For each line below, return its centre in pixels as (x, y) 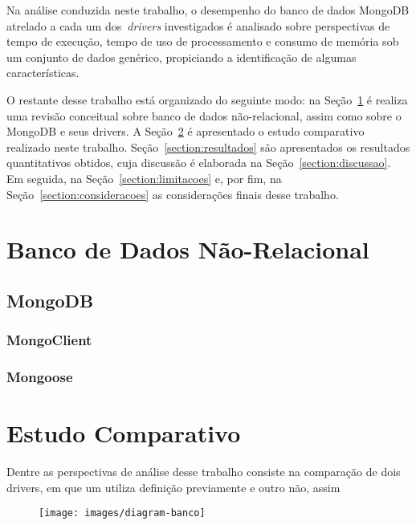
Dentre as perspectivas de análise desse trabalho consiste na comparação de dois (204, 472)
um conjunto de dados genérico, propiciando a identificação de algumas (181, 57)
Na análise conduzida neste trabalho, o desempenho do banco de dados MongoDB (208, 10)
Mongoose (40, 377)
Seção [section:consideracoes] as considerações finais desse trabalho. (173, 194)
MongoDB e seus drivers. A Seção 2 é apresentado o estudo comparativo (186, 131)
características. (43, 73)
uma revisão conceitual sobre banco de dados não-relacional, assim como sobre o (204, 115)
